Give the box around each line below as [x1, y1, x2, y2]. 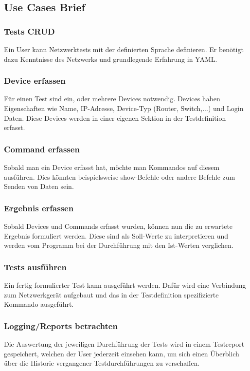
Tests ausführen [4, 260, 67, 273]
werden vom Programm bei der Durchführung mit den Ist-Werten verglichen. [4, 240, 233, 250]
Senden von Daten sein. [4, 181, 74, 191]
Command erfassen [4, 143, 80, 155]
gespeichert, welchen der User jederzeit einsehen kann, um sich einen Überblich [4, 348, 239, 358]
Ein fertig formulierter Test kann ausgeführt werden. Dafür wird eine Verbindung [4, 280, 246, 290]
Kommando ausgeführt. [4, 299, 74, 309]
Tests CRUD [4, 25, 55, 37]
